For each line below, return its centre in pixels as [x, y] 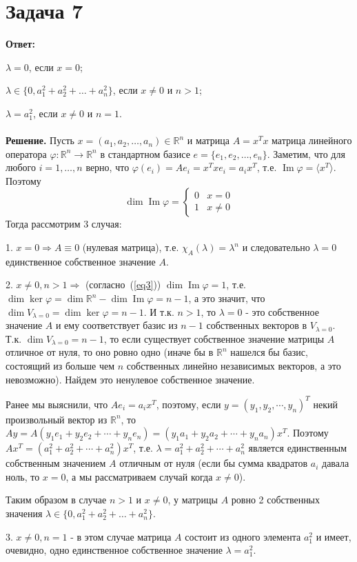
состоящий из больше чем [60, 366]
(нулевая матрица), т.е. [131, 247]
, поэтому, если [188, 404]
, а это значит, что [227, 298]
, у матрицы [193, 500]
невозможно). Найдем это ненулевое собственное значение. [130, 379]
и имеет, [334, 536]
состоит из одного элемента [243, 536]
